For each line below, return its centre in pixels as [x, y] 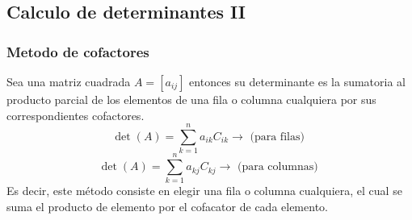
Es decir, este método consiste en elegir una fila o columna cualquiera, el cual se [204, 191]
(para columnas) [278, 167]
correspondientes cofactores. [76, 115]
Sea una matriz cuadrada [69, 81]
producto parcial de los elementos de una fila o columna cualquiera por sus [191, 99]
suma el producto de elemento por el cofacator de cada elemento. [167, 207]
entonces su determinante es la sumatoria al [297, 81]
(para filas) [277, 137]
